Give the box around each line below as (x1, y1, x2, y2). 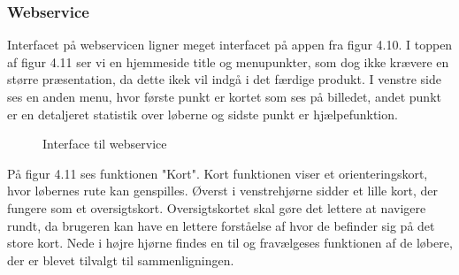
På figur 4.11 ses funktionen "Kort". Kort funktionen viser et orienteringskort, (7, 164, 428, 182)
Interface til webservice (42, 134, 167, 153)
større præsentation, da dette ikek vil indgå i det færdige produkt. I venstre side (7, 70, 441, 88)
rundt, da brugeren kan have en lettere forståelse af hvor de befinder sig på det (7, 216, 435, 234)
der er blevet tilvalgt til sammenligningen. (7, 250, 234, 269)
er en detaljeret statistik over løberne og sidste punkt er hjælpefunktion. (7, 104, 398, 123)
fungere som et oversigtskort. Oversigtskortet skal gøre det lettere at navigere (7, 198, 426, 217)
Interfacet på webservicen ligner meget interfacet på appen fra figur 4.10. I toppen (7, 35, 453, 54)
